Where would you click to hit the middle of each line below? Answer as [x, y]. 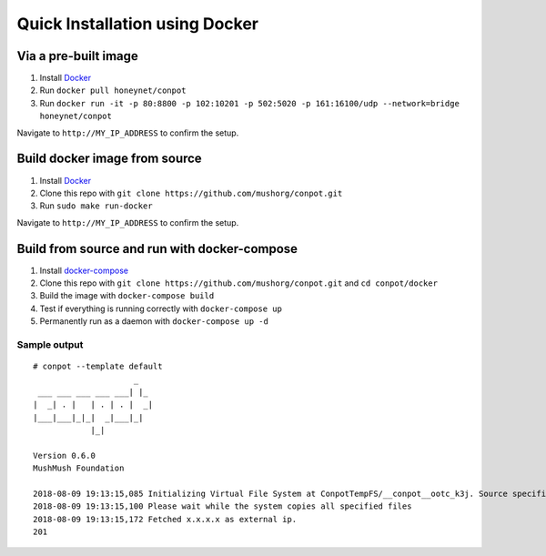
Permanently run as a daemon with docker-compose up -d [154, 321]
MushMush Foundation [79, 468]
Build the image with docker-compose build [127, 296]
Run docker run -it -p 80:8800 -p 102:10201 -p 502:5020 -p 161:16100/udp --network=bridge [249, 103]
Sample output [50, 344]
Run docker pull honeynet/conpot [113, 90]
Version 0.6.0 [64, 455]
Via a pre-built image [77, 56]
